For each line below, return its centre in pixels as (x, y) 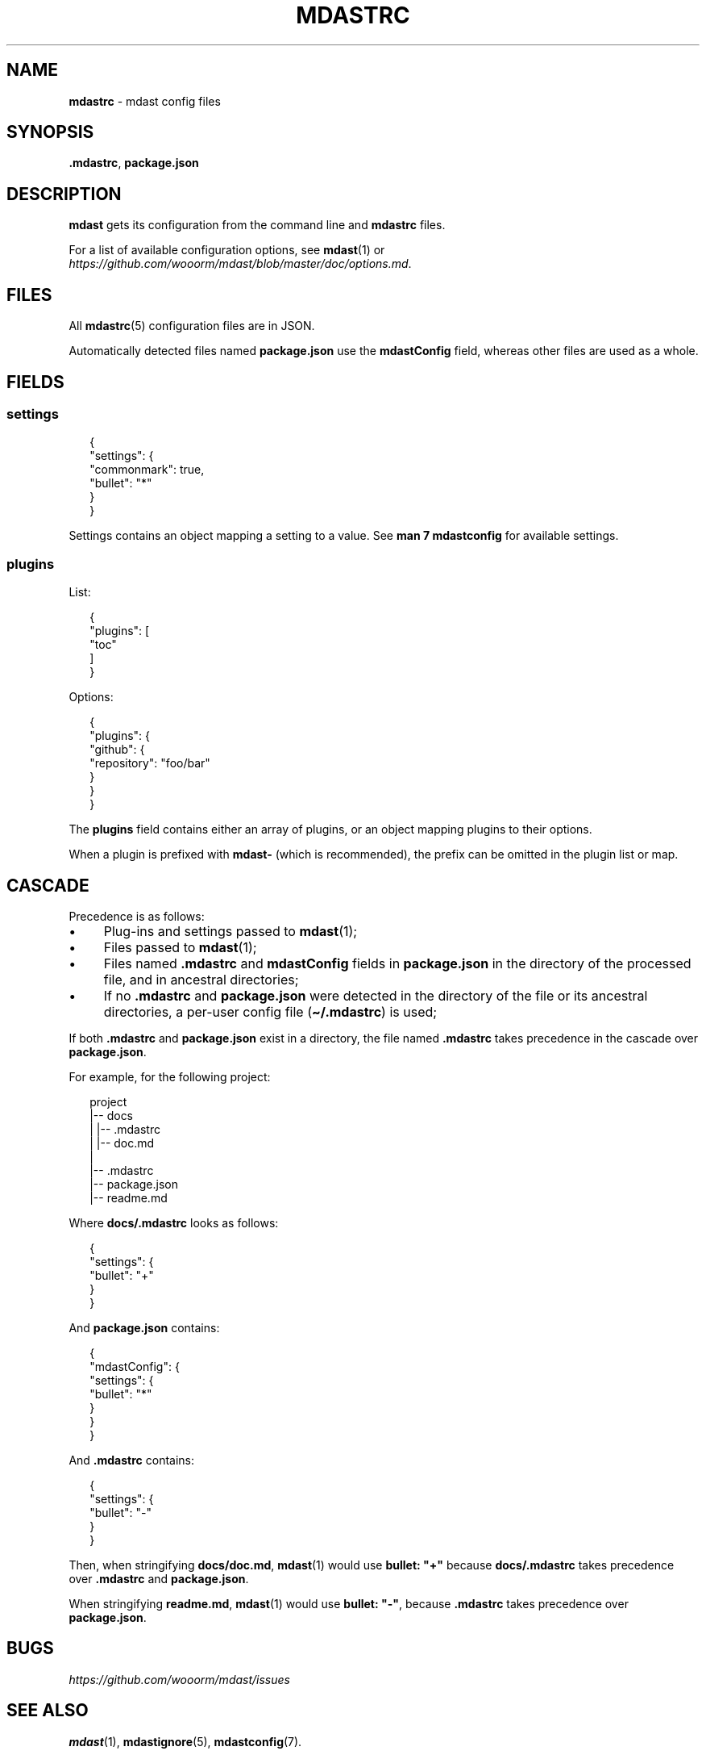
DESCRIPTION (64, 194)
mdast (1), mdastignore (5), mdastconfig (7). (185, 1741)
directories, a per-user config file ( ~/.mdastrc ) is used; (270, 1011)
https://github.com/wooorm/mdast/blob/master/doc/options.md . (240, 264)
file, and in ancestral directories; (201, 979)
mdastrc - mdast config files (145, 101)
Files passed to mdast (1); (180, 947)
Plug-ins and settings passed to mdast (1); (230, 931)
